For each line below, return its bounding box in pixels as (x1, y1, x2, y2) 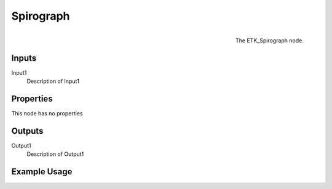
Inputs (11, 53, 37, 63)
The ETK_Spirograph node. (235, 37, 304, 44)
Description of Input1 (26, 77, 80, 85)
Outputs (11, 126, 44, 136)
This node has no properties (11, 109, 83, 117)
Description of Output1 (26, 150, 84, 158)
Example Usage (11, 166, 73, 177)
